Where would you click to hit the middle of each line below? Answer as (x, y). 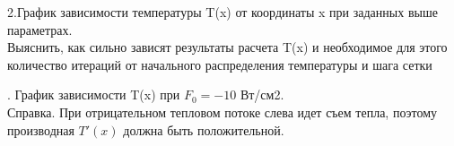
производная (41, 129)
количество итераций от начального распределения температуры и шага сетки (220, 64)
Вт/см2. (262, 94)
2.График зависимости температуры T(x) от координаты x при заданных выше (223, 12)
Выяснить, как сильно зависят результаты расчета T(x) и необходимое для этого (227, 47)
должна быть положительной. (204, 129)
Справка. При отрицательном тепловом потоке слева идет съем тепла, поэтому (223, 112)
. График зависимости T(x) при (94, 94)
